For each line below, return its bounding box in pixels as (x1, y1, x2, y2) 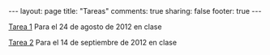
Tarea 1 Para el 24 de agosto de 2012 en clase (8, 22, 162, 32)
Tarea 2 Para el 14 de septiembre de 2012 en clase (8, 38, 177, 47)
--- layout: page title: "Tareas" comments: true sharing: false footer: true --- (8, 6, 262, 15)
